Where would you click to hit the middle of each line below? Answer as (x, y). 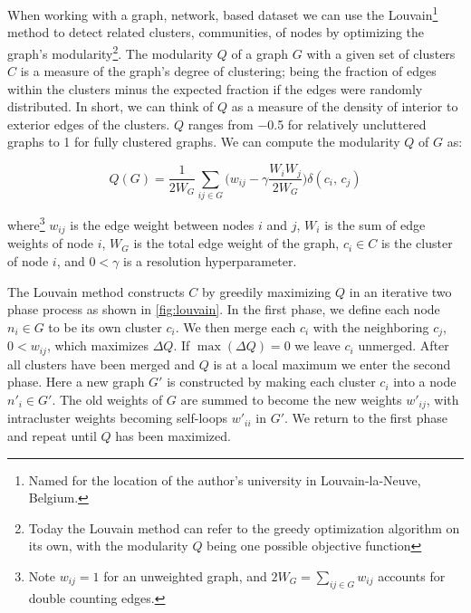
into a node (425, 382)
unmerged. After (404, 345)
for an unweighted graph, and (185, 575)
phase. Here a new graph (76, 382)
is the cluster (417, 243)
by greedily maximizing (266, 291)
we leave (317, 345)
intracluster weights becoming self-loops (118, 418)
